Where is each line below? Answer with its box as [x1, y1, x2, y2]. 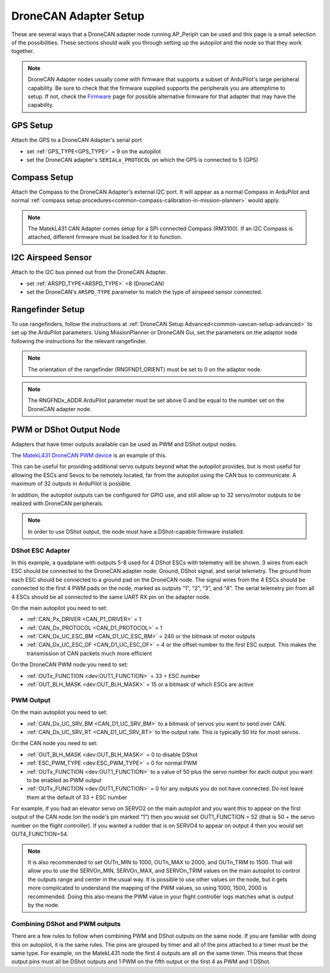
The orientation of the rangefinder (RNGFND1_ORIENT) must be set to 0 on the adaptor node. [28, 365, 262, 373]
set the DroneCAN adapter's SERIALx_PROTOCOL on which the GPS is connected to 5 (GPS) [26, 156, 258, 163]
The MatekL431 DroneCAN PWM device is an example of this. [11, 452, 167, 459]
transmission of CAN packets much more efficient [26, 649, 152, 657]
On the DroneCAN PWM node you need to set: [11, 661, 128, 668]
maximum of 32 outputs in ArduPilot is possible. [11, 480, 132, 487]
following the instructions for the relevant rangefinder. [11, 337, 147, 344]
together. [11, 48, 35, 55]
